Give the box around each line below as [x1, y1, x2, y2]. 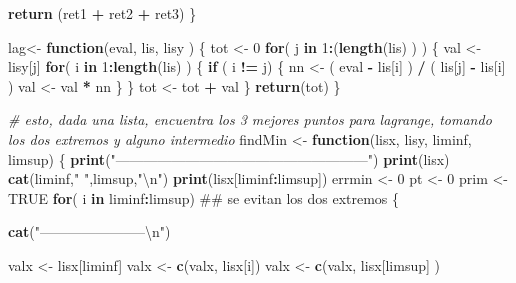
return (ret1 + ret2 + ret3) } [8, 3, 197, 23]
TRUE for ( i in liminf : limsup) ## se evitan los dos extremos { [8, 187, 400, 208]
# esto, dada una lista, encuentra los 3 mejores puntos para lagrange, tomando [8, 109, 492, 130]
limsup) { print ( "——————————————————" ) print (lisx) [8, 148, 450, 169]
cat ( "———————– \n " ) [8, 221, 171, 242]
